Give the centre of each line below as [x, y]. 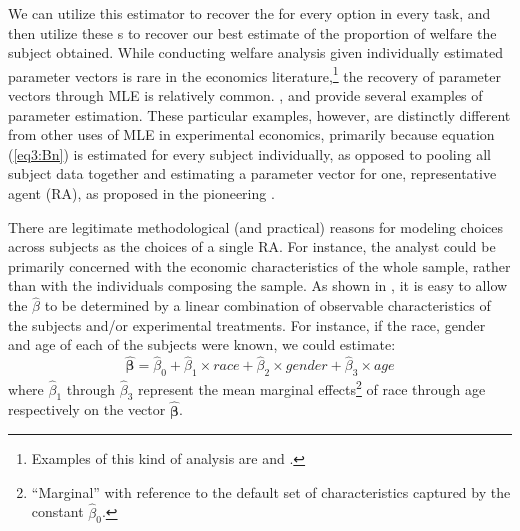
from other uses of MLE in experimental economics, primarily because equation [251, 134]
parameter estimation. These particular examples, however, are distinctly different [259, 114]
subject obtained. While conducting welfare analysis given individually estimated [256, 52]
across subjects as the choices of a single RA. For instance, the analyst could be [252, 246]
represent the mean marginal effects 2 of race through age [312, 387]
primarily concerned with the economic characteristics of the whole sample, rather [259, 265]
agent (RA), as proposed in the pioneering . [141, 193]
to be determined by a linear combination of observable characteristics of [267, 305]
